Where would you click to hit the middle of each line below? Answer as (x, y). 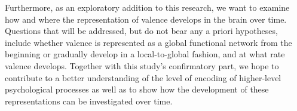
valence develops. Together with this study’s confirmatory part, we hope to (142, 65)
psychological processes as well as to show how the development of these (137, 89)
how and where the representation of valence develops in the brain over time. (146, 19)
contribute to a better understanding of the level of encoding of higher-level (143, 77)
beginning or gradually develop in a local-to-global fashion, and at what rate (145, 54)
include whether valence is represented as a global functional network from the (148, 42)
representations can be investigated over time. (89, 101)
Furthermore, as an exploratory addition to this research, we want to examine (147, 7)
